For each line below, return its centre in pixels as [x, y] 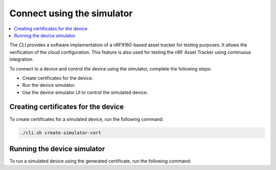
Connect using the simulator [71, 13]
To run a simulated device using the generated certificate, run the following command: [100, 161]
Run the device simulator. [49, 85]
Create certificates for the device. [58, 78]
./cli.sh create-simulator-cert [61, 132]
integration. [21, 59]
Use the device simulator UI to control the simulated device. [85, 92]
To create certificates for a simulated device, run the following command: [86, 119]
